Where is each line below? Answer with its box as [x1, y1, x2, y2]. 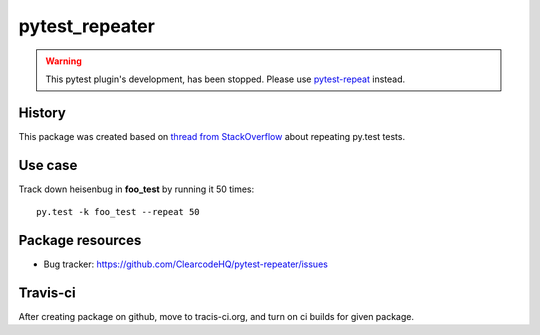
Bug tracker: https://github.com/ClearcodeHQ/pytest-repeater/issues [43, 258, 329, 270]
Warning [45, 55, 82, 67]
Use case [18, 156, 78, 174]
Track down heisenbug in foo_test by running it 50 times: [18, 183, 255, 195]
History [18, 104, 67, 121]
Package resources [18, 231, 142, 249]
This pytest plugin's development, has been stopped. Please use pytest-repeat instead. [45, 73, 405, 85]
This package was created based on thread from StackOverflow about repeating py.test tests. [18, 130, 405, 142]
